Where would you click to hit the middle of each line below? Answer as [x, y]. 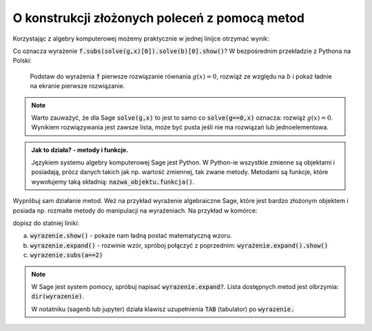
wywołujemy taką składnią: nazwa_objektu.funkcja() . [113, 182]
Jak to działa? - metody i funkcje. [80, 150]
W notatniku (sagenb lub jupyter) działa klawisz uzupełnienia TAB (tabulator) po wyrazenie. [163, 309]
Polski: [22, 61]
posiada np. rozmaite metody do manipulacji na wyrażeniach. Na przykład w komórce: [135, 211]
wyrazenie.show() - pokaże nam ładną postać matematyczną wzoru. [131, 236]
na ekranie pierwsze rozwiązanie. [77, 86]
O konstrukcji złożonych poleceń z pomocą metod [159, 18]
